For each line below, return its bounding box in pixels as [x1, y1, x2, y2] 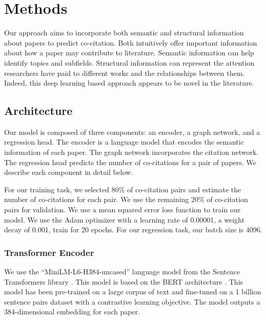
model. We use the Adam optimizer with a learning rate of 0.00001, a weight [4, 214, 245, 225]
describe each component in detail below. [4, 167, 133, 177]
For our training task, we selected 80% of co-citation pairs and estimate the [4, 184, 241, 194]
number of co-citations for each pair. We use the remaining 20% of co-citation [4, 194, 248, 205]
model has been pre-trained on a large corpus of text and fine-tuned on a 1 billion [4, 286, 261, 297]
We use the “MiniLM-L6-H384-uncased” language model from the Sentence [4, 266, 240, 277]
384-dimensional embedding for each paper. [4, 306, 140, 317]
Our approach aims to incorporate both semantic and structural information [4, 27, 244, 38]
